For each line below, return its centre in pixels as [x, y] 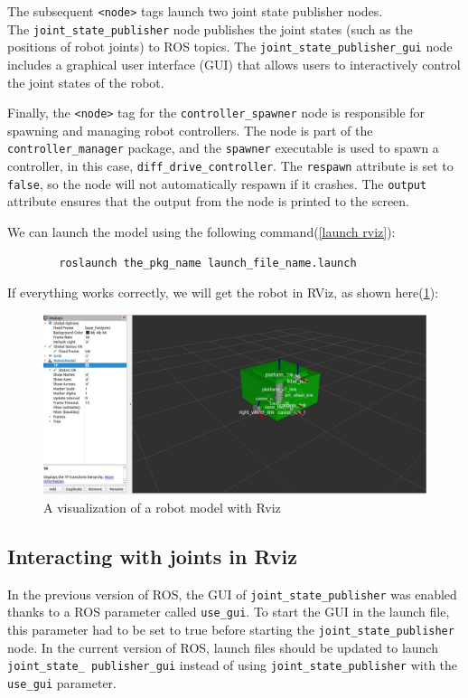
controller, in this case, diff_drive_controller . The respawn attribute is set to [230, 166]
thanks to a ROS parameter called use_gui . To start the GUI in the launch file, [229, 612]
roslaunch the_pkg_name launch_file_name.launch [208, 263]
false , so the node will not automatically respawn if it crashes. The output [217, 183]
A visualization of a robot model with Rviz [162, 507]
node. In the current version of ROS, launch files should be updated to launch [223, 647]
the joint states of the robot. [86, 82]
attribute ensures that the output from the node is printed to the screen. [209, 201]
